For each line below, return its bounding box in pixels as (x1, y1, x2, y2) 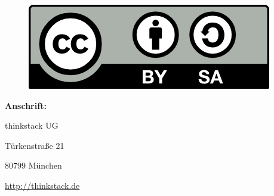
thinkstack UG (5, 119, 59, 132)
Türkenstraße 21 (5, 139, 64, 151)
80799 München (5, 159, 62, 172)
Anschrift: (5, 99, 47, 111)
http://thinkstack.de (5, 179, 80, 191)
